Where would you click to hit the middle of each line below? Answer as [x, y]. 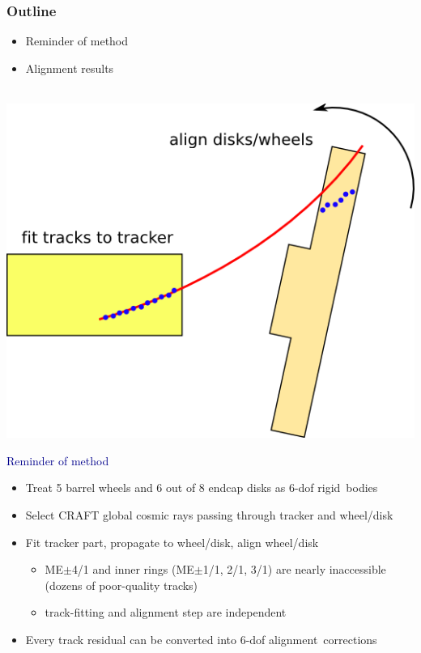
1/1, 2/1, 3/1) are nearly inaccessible [294, 569]
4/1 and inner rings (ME [133, 569]
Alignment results [70, 68]
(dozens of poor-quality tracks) [121, 585]
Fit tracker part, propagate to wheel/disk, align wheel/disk [172, 542]
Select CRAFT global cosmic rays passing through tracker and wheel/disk [209, 515]
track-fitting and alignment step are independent [166, 612]
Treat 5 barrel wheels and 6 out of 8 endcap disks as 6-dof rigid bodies [202, 488]
